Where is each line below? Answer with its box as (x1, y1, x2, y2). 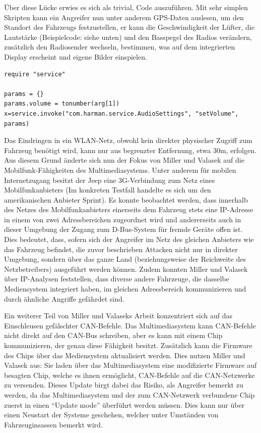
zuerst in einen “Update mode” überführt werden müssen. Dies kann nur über (4, 399, 245, 410)
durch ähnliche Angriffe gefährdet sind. (4, 293, 124, 304)
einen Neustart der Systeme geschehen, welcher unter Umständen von (4, 409, 219, 420)
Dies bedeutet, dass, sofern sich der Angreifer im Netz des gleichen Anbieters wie (4, 234, 254, 245)
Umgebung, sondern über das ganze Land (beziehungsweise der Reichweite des (4, 254, 246, 264)
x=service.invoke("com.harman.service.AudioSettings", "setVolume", (4, 110, 239, 117)
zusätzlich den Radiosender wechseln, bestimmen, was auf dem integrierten (4, 41, 235, 52)
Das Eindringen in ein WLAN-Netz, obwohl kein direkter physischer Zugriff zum (4, 135, 252, 146)
